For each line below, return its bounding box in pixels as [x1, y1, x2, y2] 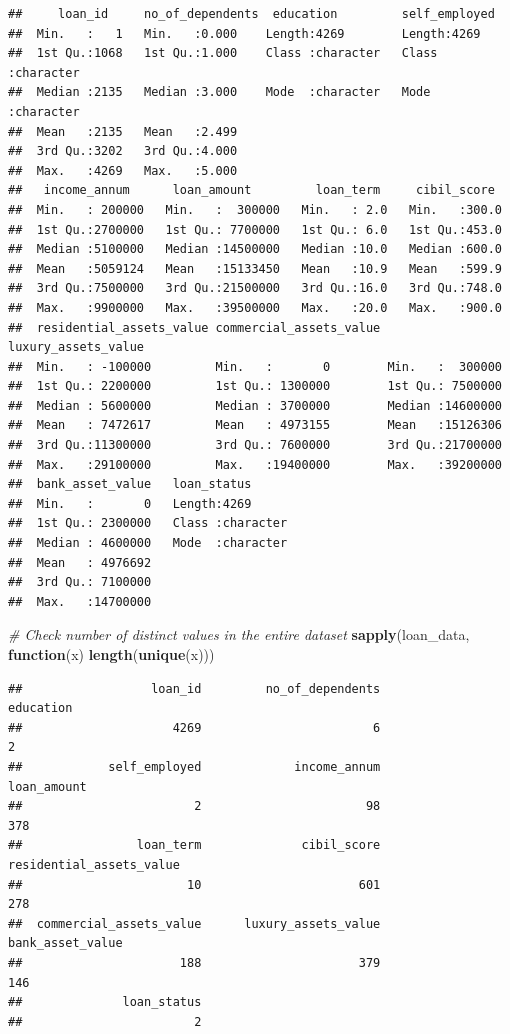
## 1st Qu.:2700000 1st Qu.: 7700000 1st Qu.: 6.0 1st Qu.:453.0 [8, 222, 502, 237]
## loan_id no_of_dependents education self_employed [8, 7, 495, 21]
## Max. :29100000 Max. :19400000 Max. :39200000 [8, 457, 502, 472]
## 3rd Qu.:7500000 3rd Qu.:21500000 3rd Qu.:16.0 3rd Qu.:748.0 [8, 281, 502, 296]
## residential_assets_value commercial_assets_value [8, 320, 381, 335]
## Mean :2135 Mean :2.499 [8, 124, 238, 139]
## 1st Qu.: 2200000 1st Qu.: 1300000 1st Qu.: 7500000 [8, 379, 502, 394]
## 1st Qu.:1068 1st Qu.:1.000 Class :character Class [8, 46, 438, 61]
